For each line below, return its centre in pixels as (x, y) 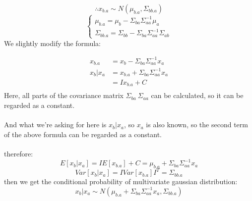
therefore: (19, 153)
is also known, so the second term (197, 125)
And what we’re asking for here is (55, 125)
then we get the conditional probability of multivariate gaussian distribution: (121, 181)
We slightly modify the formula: (52, 43)
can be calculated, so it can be (197, 95)
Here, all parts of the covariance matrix (64, 95)
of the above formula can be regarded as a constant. (83, 134)
